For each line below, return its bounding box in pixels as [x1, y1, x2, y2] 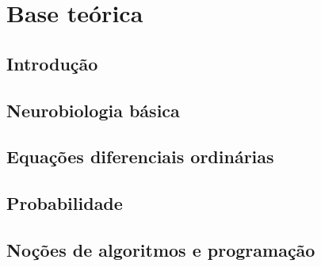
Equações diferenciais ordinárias [6, 144, 274, 169]
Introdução [6, 51, 98, 75]
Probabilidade [6, 191, 123, 216]
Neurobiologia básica [6, 97, 180, 122]
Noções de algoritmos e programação [6, 237, 315, 261]
